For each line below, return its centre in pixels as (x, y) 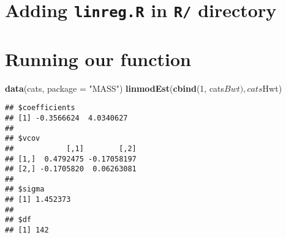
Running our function (98, 58)
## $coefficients (40, 108)
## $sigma (25, 189)
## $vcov (23, 139)
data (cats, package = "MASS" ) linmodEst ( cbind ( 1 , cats (115, 88)
